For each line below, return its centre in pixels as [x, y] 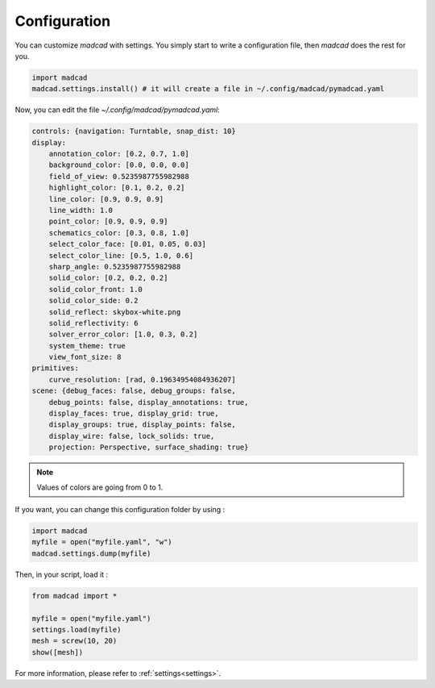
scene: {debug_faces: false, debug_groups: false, [134, 391]
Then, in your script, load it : [62, 574]
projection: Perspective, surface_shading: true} [149, 447]
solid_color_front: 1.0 [95, 289]
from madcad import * [75, 596]
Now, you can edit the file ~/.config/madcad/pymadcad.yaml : [118, 110]
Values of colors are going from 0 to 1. [100, 487]
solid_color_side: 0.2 [93, 301]
